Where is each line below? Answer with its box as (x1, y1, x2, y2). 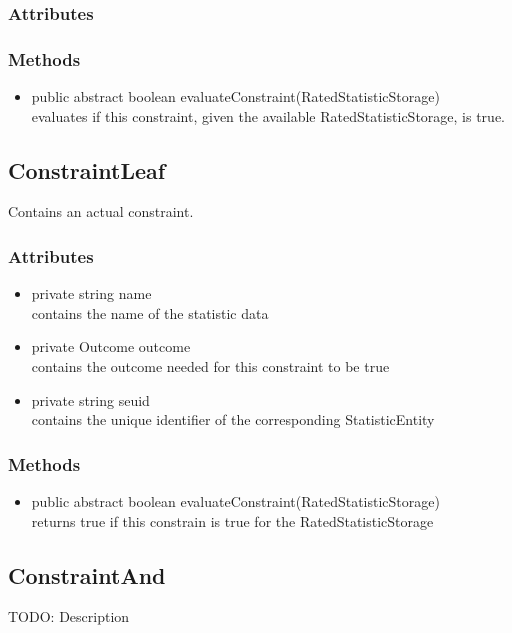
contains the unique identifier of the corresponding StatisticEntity (31, 409, 435, 430)
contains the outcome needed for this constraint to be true (31, 356, 390, 377)
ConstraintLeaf (8, 154, 166, 185)
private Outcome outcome (31, 336, 191, 357)
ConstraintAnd (8, 559, 166, 590)
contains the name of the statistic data (31, 302, 269, 323)
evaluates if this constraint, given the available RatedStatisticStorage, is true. (31, 105, 505, 126)
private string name (31, 283, 152, 304)
